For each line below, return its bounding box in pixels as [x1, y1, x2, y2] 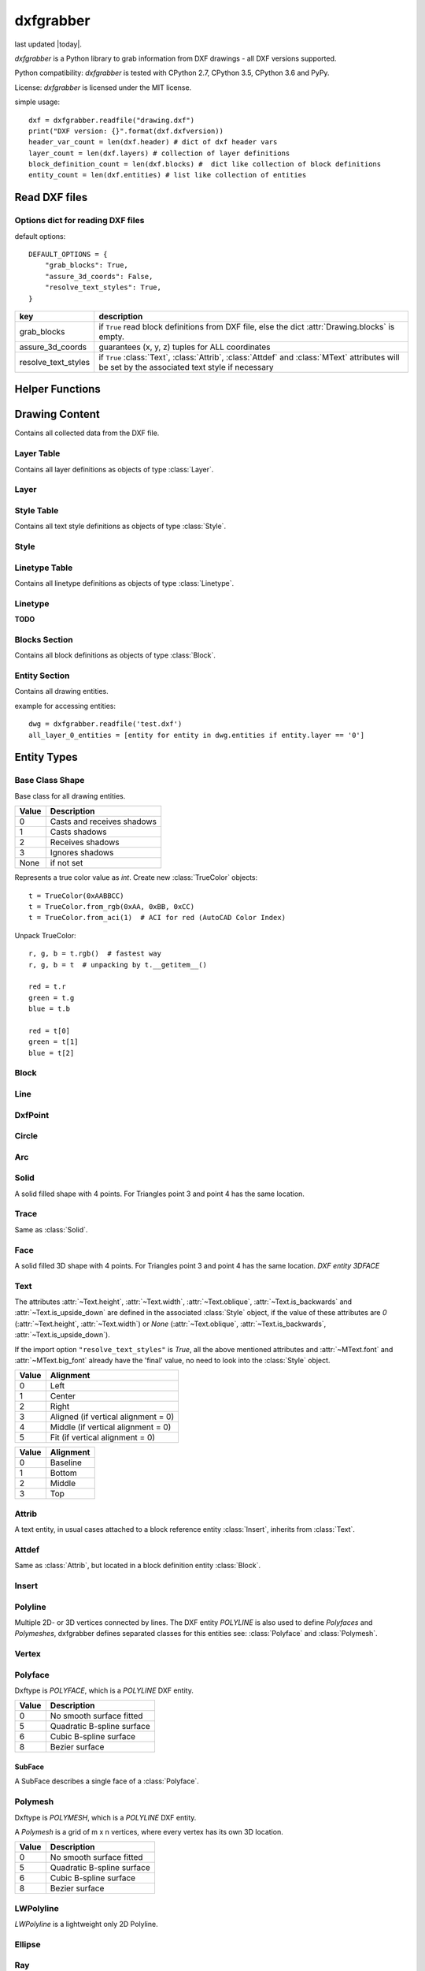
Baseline [50, 1457, 83, 1468]
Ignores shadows [50, 848, 114, 859]
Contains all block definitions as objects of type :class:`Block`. [14, 650, 216, 660]
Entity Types [14, 751, 78, 764]
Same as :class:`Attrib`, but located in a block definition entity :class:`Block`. [14, 1561, 261, 1570]
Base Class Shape [14, 775, 85, 786]
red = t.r [28, 982, 66, 991]
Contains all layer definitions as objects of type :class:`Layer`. [14, 464, 214, 474]
